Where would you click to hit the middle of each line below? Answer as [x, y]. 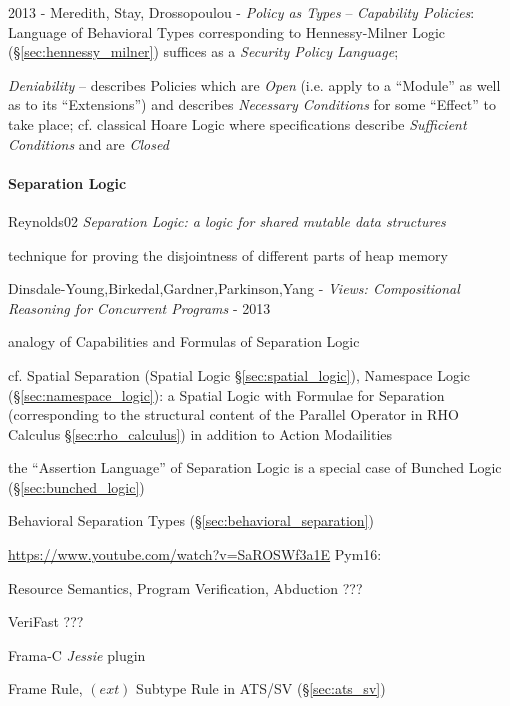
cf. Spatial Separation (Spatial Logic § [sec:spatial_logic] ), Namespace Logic [239, 374]
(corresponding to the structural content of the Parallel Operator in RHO [233, 414]
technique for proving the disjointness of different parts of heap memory [228, 254]
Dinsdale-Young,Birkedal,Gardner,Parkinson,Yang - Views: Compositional [234, 288]
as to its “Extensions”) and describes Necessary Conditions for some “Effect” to [252, 104]
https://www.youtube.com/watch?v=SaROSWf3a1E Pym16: [195, 554]
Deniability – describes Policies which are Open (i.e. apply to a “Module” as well [254, 84]
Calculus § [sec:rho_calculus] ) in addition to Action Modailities [200, 433]
